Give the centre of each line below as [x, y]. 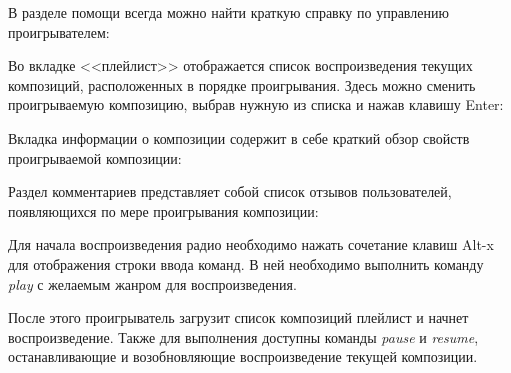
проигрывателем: [59, 31]
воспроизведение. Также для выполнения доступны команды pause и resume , [243, 336]
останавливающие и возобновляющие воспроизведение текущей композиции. [243, 356]
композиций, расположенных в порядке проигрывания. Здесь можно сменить [242, 84]
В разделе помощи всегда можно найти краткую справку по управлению [228, 12]
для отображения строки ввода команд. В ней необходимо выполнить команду [246, 263]
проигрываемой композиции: [95, 157]
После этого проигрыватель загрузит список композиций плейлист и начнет [238, 317]
